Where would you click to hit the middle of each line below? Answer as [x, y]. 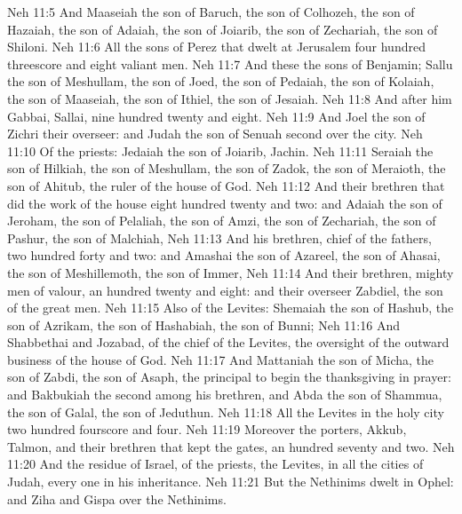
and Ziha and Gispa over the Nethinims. [117, 498]
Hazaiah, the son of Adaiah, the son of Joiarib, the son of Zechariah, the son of [223, 29]
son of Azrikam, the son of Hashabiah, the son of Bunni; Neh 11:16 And [203, 324]
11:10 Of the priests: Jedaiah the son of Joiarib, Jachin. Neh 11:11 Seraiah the [220, 150]
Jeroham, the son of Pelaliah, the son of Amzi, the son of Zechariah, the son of [222, 221]
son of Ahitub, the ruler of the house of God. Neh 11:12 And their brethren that [226, 185]
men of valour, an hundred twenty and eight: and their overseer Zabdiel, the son [225, 290]
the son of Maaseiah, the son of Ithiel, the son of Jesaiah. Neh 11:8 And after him [230, 98]
